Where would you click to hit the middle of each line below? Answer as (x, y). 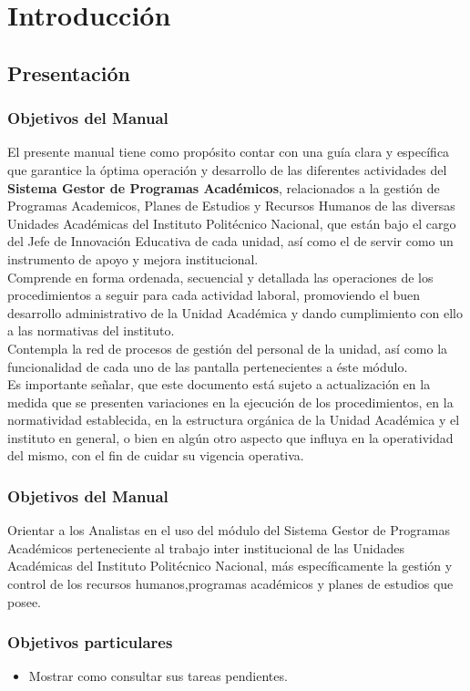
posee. (25, 601)
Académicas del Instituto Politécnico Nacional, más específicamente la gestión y (230, 566)
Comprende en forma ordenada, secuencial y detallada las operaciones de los (220, 277)
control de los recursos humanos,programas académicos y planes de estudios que (230, 584)
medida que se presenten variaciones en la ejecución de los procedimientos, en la (230, 402)
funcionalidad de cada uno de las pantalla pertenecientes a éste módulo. (208, 366)
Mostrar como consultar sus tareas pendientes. (158, 676)
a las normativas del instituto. (91, 330)
